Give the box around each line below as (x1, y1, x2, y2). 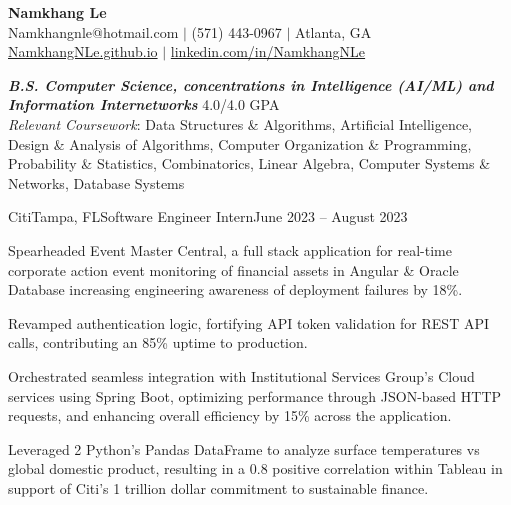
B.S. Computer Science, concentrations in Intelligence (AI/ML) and (8, 74, 494, 95)
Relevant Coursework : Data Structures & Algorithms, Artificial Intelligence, (8, 113, 473, 134)
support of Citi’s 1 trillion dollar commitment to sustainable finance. (8, 477, 429, 498)
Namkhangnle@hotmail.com (8, 21, 179, 42)
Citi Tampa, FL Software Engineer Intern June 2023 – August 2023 (8, 206, 408, 227)
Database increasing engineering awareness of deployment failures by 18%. (8, 279, 463, 300)
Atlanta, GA (295, 21, 372, 42)
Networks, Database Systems (8, 172, 185, 193)
